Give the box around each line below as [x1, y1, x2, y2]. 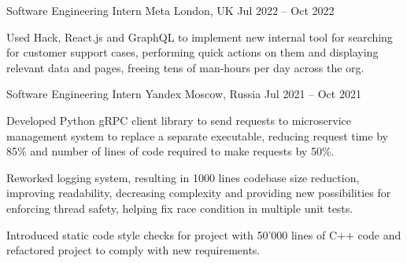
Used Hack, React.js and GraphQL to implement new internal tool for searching [6, 28, 393, 45]
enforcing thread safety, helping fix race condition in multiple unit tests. [6, 199, 353, 216]
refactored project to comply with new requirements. [6, 242, 261, 258]
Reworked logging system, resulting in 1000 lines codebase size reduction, [6, 169, 360, 185]
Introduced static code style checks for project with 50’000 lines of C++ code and [6, 226, 401, 243]
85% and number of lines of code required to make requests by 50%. [6, 143, 335, 159]
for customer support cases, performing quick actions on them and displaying [6, 44, 379, 60]
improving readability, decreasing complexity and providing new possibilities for [6, 184, 391, 201]
